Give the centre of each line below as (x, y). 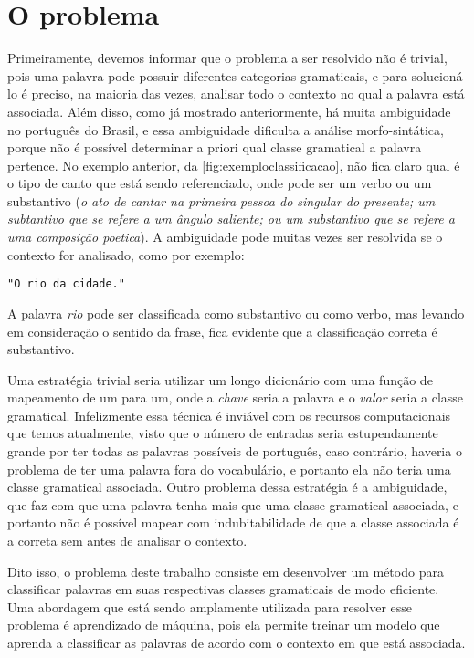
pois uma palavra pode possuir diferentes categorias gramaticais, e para (207, 75)
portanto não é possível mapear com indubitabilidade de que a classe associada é (233, 522)
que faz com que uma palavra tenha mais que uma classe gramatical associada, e (233, 504)
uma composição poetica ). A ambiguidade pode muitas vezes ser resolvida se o (225, 237)
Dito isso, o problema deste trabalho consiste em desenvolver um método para (226, 571)
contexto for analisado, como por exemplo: (126, 254)
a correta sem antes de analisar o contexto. (127, 541)
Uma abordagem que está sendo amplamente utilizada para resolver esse (210, 606)
